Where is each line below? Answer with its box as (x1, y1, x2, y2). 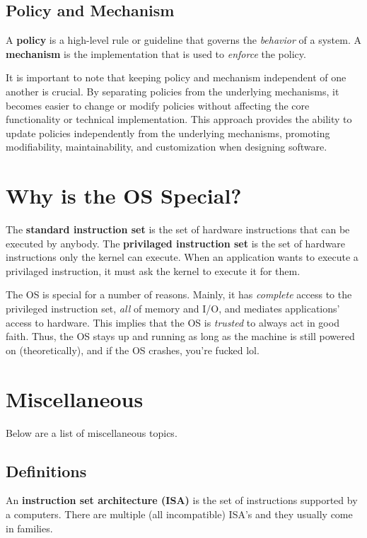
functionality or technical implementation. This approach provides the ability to (6, 112, 352, 127)
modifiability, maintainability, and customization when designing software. (6, 139, 327, 154)
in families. (6, 520, 53, 535)
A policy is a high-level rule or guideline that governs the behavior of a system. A (6, 33, 361, 47)
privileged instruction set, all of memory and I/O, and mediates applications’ (6, 301, 340, 316)
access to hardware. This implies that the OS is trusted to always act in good (6, 315, 339, 329)
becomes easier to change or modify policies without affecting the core (6, 98, 310, 112)
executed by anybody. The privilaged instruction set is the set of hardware (6, 235, 346, 250)
